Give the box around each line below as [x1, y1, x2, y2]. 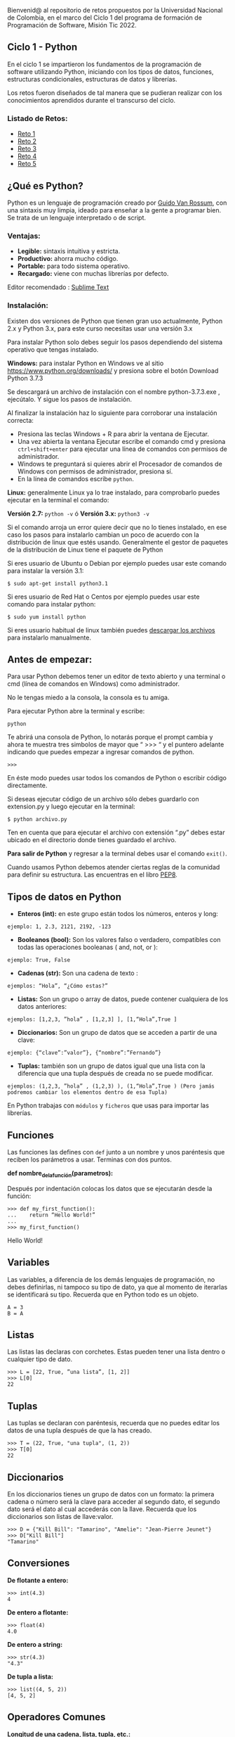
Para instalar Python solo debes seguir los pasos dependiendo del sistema [7, 338, 223, 346]
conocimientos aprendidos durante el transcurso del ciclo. [7, 96, 176, 104]
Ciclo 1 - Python [7, 42, 78, 53]
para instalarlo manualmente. [7, 633, 91, 642]
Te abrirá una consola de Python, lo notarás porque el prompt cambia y [7, 733, 213, 742]
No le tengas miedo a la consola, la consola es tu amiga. [7, 693, 170, 702]
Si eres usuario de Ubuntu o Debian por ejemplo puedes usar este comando [7, 559, 227, 567]
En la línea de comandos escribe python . [17, 474, 135, 483]
